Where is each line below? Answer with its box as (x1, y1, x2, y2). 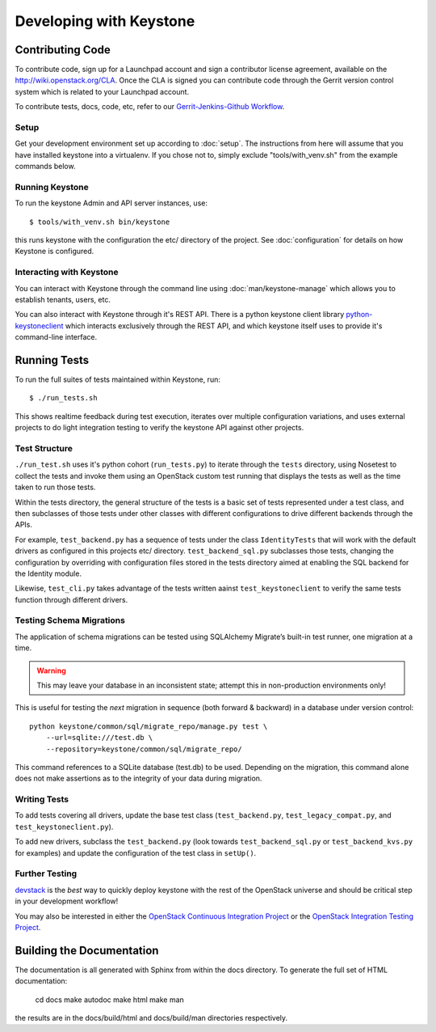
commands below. (15, 162, 76, 171)
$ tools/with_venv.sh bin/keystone (29, 217, 170, 226)
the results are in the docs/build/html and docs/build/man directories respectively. (15, 1013, 288, 1023)
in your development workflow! (15, 896, 119, 906)
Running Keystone (15, 181, 89, 192)
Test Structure (15, 443, 73, 455)
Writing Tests (15, 793, 69, 805)
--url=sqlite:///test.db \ (45, 733, 153, 742)
